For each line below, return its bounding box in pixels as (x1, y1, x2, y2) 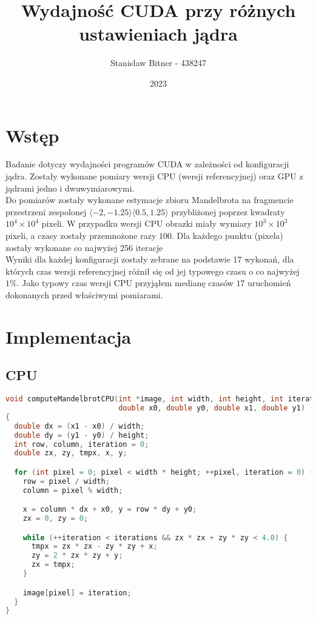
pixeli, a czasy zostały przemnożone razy (5, 229, 156, 241)
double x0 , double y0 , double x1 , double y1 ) (118, 404, 306, 413)
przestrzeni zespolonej (5, 205, 87, 218)
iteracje (135, 241, 163, 253)
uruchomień (247, 276, 291, 289)
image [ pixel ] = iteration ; (22, 588, 132, 597)
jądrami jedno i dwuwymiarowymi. (5, 181, 135, 194)
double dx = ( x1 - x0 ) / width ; (14, 421, 145, 430)
